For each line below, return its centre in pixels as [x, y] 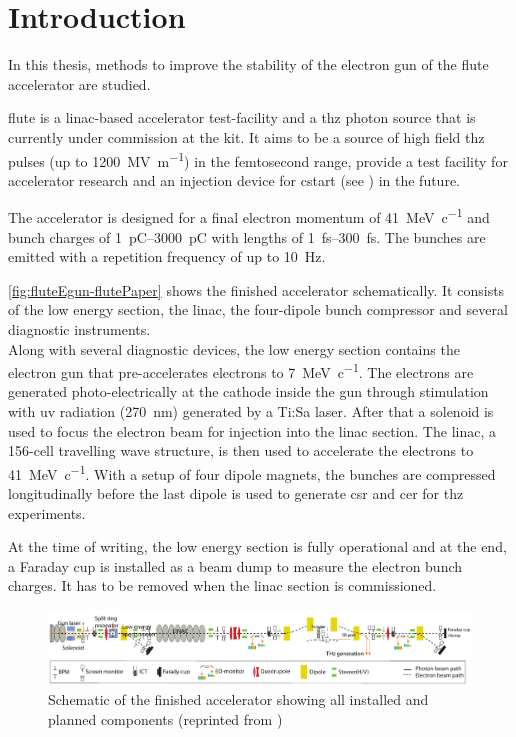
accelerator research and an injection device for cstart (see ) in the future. [234, 179]
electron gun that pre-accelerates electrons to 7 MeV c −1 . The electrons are [241, 370]
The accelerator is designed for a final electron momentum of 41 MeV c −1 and [249, 215]
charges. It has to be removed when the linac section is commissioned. [222, 585]
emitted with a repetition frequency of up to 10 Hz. [167, 256]
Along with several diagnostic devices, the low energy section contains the [234, 348]
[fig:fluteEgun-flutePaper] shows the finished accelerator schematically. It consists [256, 289]
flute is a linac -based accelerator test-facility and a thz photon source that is [242, 117]
